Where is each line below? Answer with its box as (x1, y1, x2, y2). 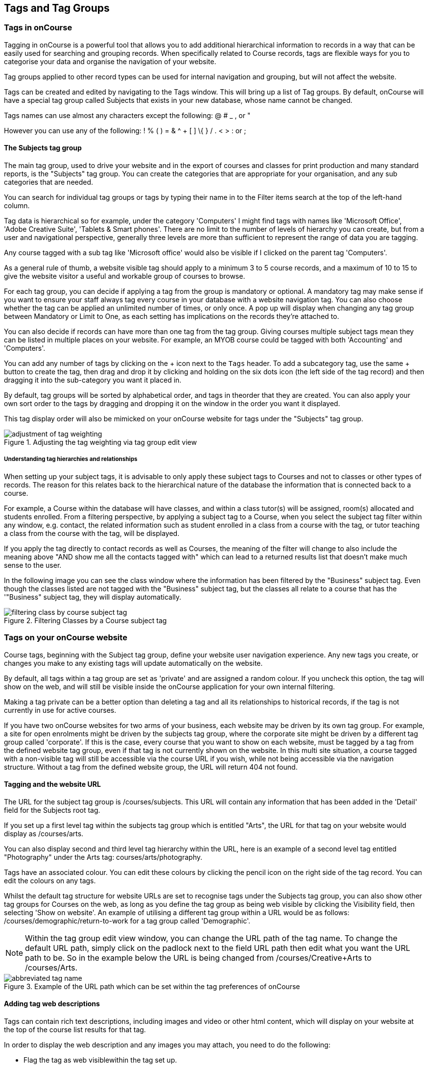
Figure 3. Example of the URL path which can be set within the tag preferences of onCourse (4, 982, 300, 991)
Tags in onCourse (4, 23, 72, 33)
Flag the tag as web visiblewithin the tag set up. (24, 1055, 177, 1064)
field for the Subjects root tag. (4, 805, 100, 814)
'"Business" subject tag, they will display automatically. (4, 592, 182, 601)
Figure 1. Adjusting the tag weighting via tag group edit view (4, 438, 197, 447)
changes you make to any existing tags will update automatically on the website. (4, 658, 263, 667)
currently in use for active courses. (4, 705, 117, 714)
